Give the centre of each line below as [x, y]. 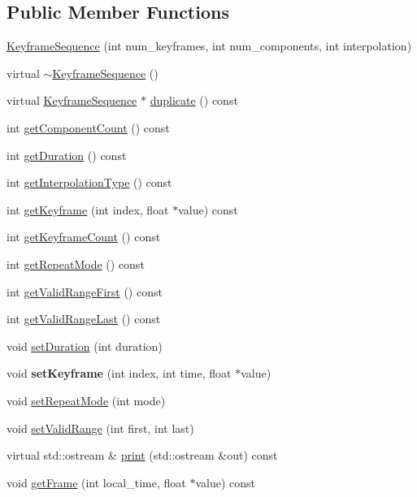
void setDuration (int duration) [85, 346]
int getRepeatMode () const [76, 264]
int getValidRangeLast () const [84, 319]
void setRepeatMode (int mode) [86, 400]
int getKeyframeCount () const [84, 237]
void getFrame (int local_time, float [96, 482]
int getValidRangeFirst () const [85, 291]
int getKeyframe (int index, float [88, 209]
